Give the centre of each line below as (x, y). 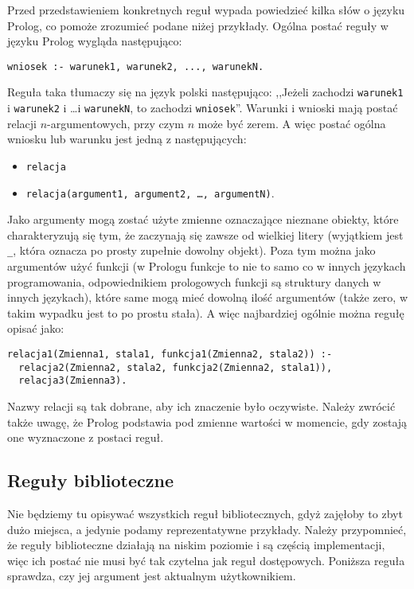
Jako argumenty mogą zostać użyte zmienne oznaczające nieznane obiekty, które (203, 219)
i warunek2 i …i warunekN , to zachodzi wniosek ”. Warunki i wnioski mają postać (203, 108)
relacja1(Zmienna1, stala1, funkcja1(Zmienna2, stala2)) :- (170, 355)
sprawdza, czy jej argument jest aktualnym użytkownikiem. (152, 576)
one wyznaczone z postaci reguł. (86, 437)
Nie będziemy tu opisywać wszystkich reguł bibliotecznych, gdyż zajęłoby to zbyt (205, 514)
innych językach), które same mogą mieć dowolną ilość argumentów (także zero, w (208, 297)
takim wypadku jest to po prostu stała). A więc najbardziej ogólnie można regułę (206, 312)
